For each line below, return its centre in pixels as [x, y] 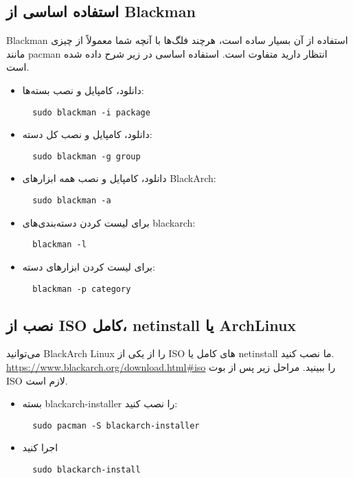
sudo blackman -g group [87, 156]
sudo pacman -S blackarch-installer [116, 425]
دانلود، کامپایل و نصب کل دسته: [87, 134]
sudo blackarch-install [87, 470]
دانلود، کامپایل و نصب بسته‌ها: [83, 90]
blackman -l [59, 245]
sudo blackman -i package [91, 112]
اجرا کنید [40, 447]
